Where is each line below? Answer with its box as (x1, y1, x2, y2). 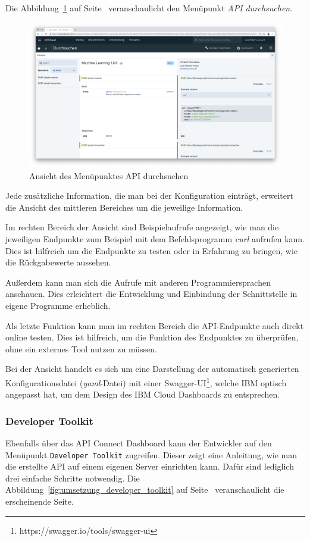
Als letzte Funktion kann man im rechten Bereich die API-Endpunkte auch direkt (5, 319, 304, 332)
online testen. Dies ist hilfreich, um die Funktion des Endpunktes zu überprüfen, (5, 331, 299, 343)
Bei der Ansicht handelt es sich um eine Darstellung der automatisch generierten (5, 362, 299, 375)
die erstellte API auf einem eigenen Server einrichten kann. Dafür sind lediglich (5, 460, 294, 473)
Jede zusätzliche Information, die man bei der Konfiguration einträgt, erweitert (5, 189, 293, 202)
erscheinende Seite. (5, 495, 74, 508)
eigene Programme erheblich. (5, 299, 111, 311)
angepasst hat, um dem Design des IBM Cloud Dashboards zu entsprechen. (5, 388, 280, 401)
